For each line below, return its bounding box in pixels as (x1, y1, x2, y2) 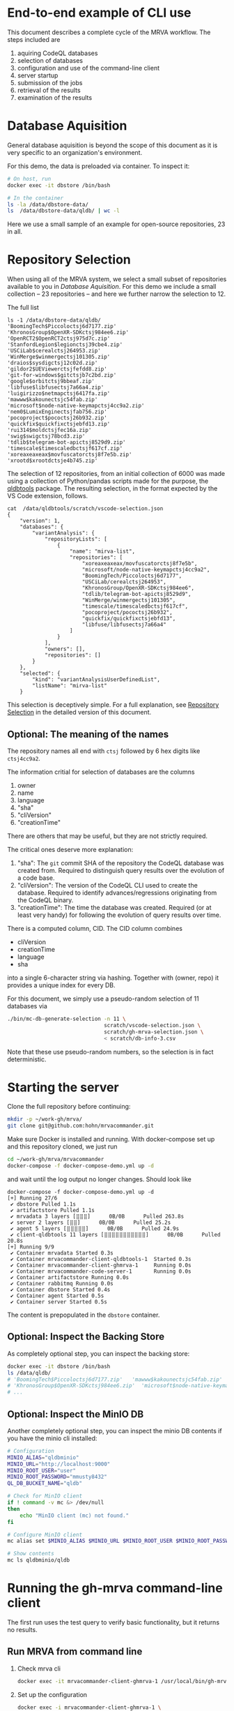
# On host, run (7, 175, 52, 182)
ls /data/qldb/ (7, 1369, 52, 1376)
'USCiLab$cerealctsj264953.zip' (7, 348, 101, 354)
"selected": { (19, 670, 61, 678)
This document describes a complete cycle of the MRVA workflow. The (7, 28, 211, 36)
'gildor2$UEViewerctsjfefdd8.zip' (7, 366, 108, 373)
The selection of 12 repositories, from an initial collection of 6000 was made (7, 470, 226, 478)
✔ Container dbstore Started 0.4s (10, 1286, 111, 1293)
